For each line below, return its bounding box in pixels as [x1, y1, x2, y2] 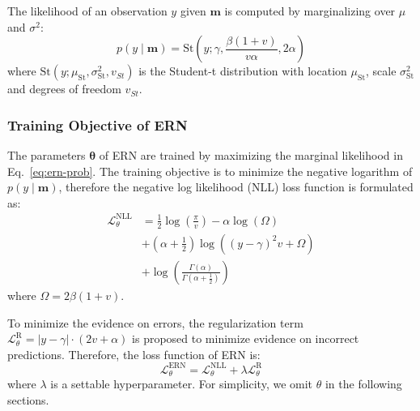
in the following [325, 375, 402, 392]
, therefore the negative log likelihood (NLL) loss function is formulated [58, 178, 414, 195]
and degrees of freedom [7, 80, 121, 97]
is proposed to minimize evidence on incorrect [132, 330, 359, 347]
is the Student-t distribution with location [138, 62, 347, 79]
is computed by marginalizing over [224, 2, 396, 19]
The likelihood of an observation [7, 2, 168, 19]
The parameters [7, 147, 86, 163]
